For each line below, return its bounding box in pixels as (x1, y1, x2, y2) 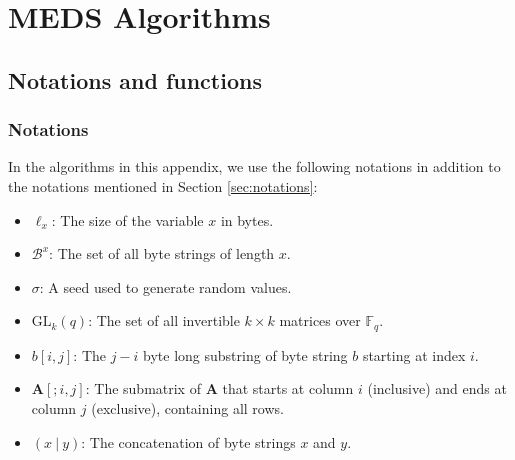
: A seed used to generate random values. (39, 276, 292, 297)
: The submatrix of (85, 378, 201, 399)
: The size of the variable (51, 209, 204, 230)
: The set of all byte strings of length (49, 243, 275, 264)
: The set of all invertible (88, 310, 240, 331)
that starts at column (222, 378, 354, 399)
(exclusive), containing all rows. (91, 397, 284, 418)
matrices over (279, 310, 361, 331)
